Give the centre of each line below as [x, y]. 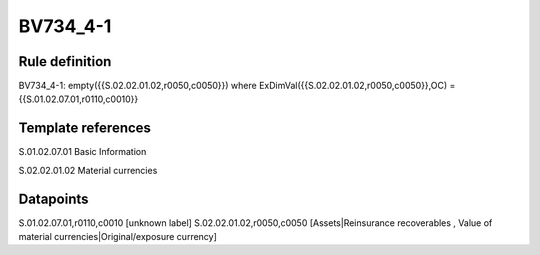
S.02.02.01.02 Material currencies [88, 170]
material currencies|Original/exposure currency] [117, 237]
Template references [85, 128]
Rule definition [65, 61]
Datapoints [53, 198]
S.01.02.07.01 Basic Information [82, 152]
